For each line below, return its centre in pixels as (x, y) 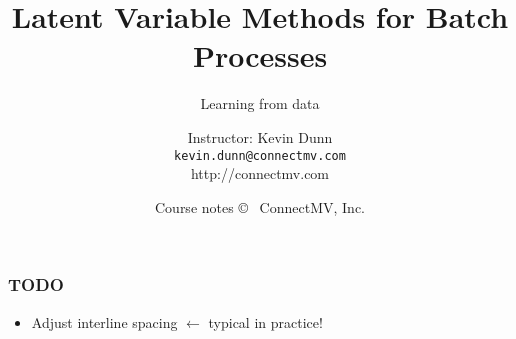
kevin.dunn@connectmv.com (260, 155)
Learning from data (260, 103)
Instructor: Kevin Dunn (260, 136)
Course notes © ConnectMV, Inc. (259, 206)
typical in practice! (265, 321)
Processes (260, 55)
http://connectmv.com (260, 173)
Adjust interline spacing (104, 321)
